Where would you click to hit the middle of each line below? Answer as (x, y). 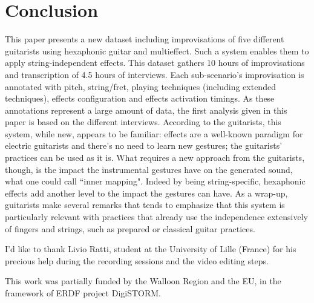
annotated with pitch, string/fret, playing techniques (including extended (140, 86)
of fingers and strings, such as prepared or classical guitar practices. (130, 228)
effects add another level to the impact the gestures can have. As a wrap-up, (146, 193)
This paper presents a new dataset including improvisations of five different (145, 39)
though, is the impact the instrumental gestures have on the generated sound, (149, 169)
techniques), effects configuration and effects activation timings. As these (140, 98)
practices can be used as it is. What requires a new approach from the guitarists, (155, 158)
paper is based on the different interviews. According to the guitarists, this (143, 122)
